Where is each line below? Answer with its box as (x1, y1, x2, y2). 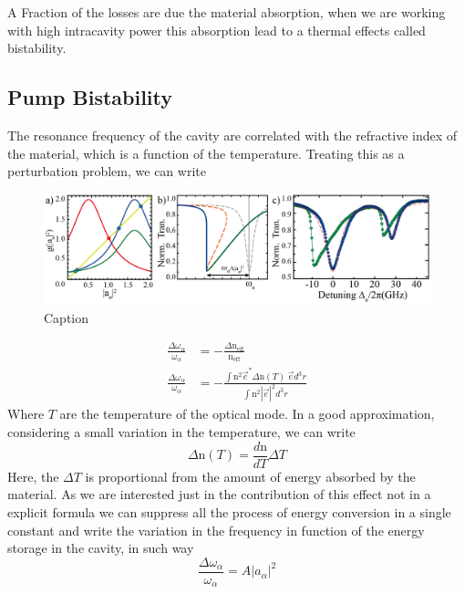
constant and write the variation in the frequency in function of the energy (7, 520, 425, 539)
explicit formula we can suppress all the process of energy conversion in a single (7, 502, 451, 521)
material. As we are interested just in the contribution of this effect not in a (7, 485, 431, 504)
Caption (44, 307, 89, 327)
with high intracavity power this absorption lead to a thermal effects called (7, 20, 426, 39)
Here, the (7, 466, 59, 485)
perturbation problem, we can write (7, 162, 206, 181)
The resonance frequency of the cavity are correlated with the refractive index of (7, 125, 458, 144)
